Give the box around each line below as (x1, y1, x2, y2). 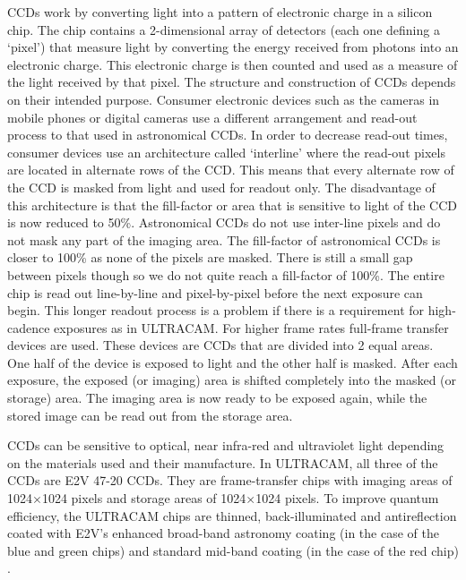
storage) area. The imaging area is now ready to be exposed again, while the (7, 388, 427, 407)
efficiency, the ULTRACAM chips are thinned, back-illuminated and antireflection (7, 506, 457, 525)
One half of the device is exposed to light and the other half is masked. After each (7, 353, 458, 371)
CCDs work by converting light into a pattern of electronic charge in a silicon (7, 3, 433, 21)
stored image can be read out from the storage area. (7, 405, 293, 424)
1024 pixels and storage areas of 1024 (41, 489, 246, 507)
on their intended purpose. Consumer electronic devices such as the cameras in (7, 90, 440, 108)
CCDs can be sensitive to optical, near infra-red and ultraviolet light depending (7, 436, 444, 455)
